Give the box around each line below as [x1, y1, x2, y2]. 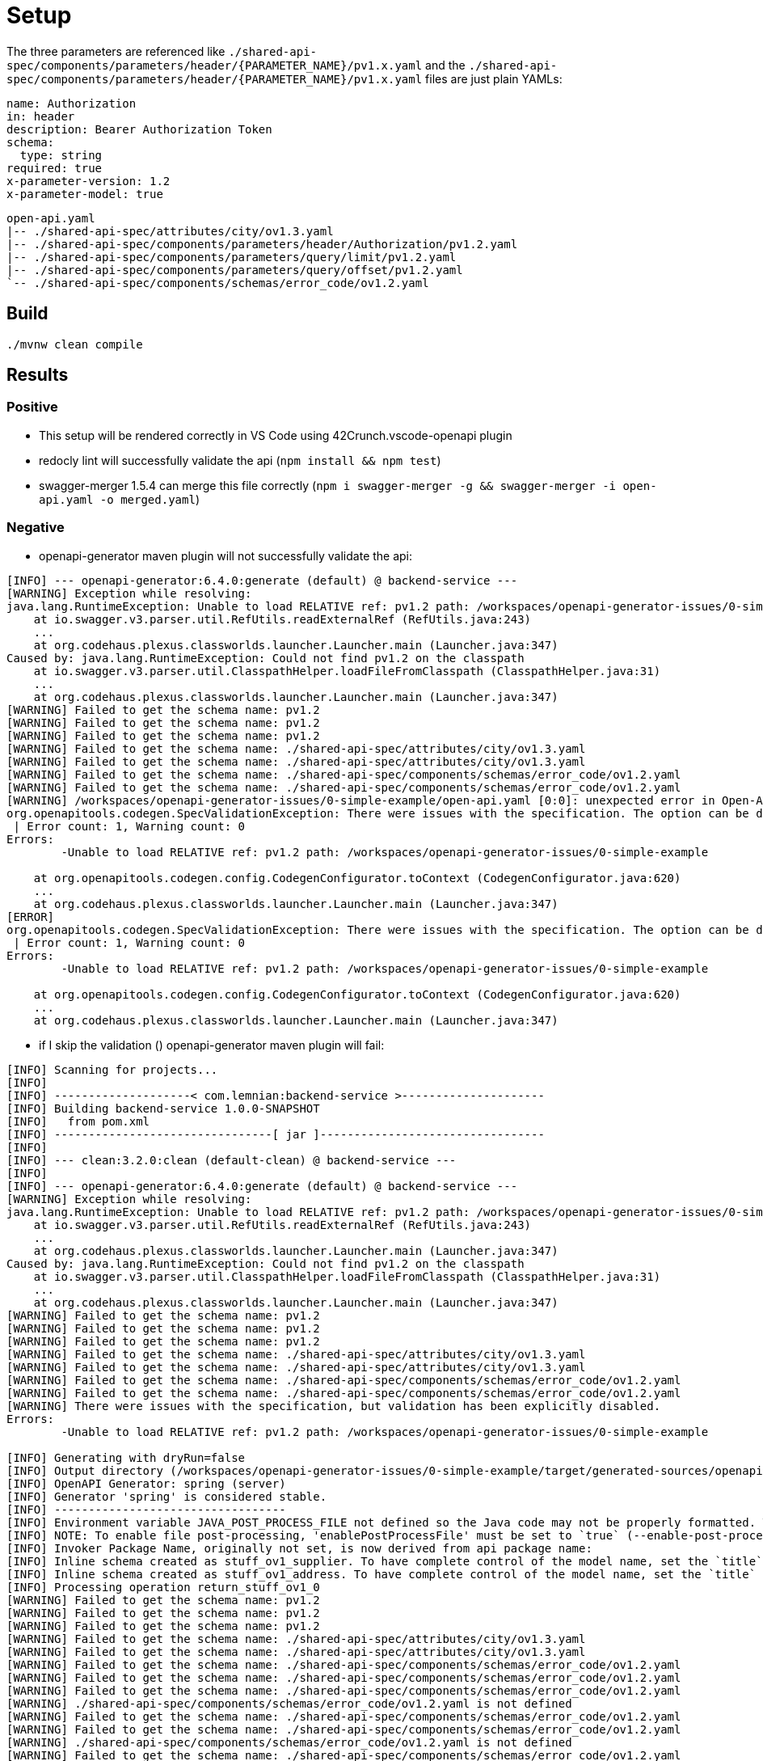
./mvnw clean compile [6, 337, 143, 351]
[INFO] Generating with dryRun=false [6, 1451, 246, 1464]
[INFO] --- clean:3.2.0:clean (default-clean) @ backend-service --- [6, 1153, 457, 1167]
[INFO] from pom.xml [6, 1114, 150, 1128]
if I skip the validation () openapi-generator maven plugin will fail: [39, 1037, 385, 1052]
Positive [6, 399, 58, 416]
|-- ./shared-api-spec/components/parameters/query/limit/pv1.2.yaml [6, 250, 457, 264]
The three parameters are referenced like [6, 44, 226, 58]
